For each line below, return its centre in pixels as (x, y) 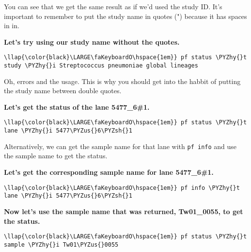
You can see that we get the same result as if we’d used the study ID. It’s (113, 6)
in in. (12, 25)
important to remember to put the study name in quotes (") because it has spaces (125, 16)
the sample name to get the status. (56, 156)
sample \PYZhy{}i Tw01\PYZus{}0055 (61, 244)
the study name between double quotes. (63, 91)
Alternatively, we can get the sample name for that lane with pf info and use (120, 146)
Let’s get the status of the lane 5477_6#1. (77, 107)
